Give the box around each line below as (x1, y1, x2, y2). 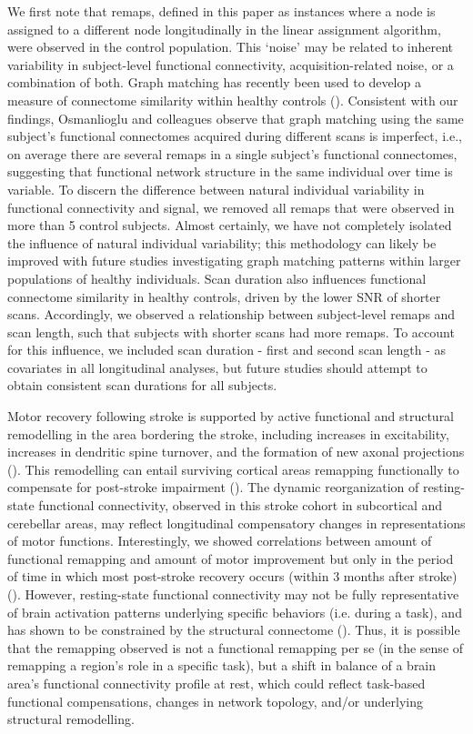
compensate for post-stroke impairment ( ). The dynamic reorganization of (7, 478, 419, 497)
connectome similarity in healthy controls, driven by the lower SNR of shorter (7, 287, 441, 306)
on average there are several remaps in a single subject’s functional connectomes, (7, 144, 458, 163)
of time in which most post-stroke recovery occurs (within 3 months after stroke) (7, 567, 458, 586)
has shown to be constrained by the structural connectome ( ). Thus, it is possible (7, 620, 460, 639)
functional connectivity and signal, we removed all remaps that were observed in (7, 197, 455, 216)
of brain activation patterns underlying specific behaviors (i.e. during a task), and (7, 602, 462, 621)
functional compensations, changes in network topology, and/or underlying (7, 691, 423, 710)
